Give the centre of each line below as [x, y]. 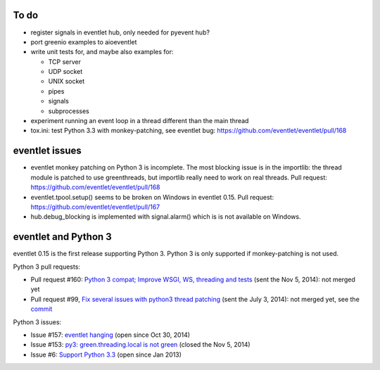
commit [42, 309]
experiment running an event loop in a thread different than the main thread [140, 121]
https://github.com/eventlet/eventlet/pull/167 [95, 207]
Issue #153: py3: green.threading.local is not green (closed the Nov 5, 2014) [140, 345]
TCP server [64, 62]
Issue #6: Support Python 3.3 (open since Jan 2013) [106, 355]
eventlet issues [47, 151]
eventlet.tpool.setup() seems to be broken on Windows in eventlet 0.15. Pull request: [152, 197]
